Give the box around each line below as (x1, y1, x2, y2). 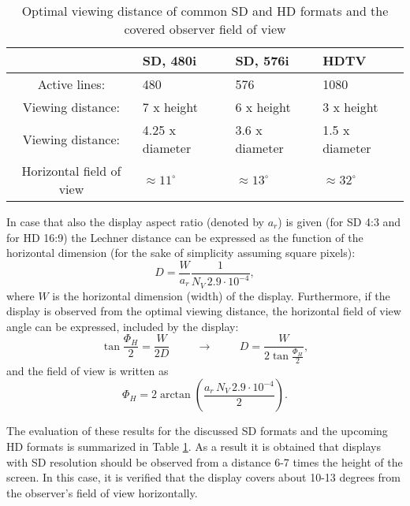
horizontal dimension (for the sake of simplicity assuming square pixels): (6, 244, 356, 261)
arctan (159, 389, 191, 401)
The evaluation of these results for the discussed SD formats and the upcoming (6, 422, 388, 439)
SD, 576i (235, 51, 289, 69)
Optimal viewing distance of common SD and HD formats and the (21, 2, 389, 20)
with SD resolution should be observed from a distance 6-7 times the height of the (6, 453, 403, 470)
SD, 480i (142, 51, 197, 69)
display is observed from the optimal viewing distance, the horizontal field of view (6, 303, 401, 319)
